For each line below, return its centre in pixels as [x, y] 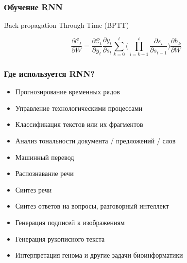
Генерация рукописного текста [60, 238]
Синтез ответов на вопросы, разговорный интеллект [92, 206]
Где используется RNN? [50, 73]
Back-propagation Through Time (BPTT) [67, 25]
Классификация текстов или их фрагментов [79, 124]
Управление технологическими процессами [79, 108]
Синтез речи [34, 189]
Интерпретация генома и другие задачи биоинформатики [99, 255]
